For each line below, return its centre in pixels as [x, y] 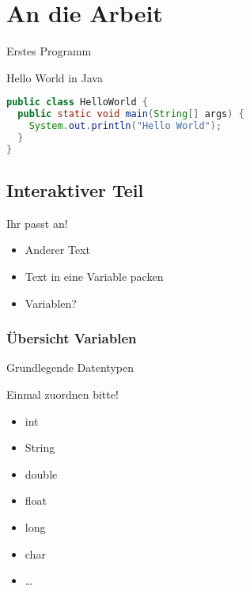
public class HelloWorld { [77, 102]
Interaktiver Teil [75, 190]
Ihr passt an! [37, 223]
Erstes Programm [49, 51]
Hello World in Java [55, 77]
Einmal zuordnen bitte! [62, 394]
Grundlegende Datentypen [70, 367]
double [41, 474]
